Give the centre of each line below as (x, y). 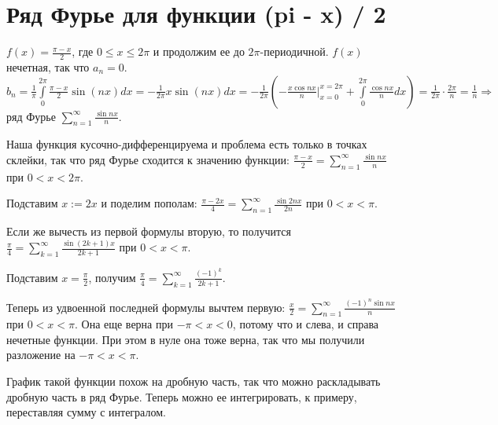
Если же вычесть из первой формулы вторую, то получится (149, 231)
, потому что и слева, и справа (306, 324)
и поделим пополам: (149, 203)
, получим (112, 277)
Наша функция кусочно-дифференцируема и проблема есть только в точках (187, 144)
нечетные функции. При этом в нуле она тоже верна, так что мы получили (186, 339)
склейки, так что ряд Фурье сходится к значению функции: (148, 159)
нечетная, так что (48, 66)
